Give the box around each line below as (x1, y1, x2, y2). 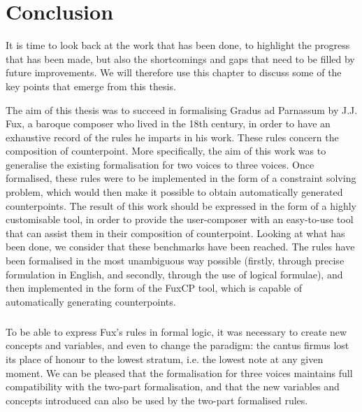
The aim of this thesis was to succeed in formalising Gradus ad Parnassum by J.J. (6, 102, 358, 117)
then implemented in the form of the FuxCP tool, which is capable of (6, 280, 303, 295)
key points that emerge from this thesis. (6, 78, 176, 93)
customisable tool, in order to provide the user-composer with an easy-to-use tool (6, 212, 354, 227)
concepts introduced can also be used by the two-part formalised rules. (6, 392, 308, 407)
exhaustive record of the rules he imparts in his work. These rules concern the (6, 129, 339, 144)
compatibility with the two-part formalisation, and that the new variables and (6, 379, 340, 394)
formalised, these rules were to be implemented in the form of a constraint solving (6, 171, 356, 185)
